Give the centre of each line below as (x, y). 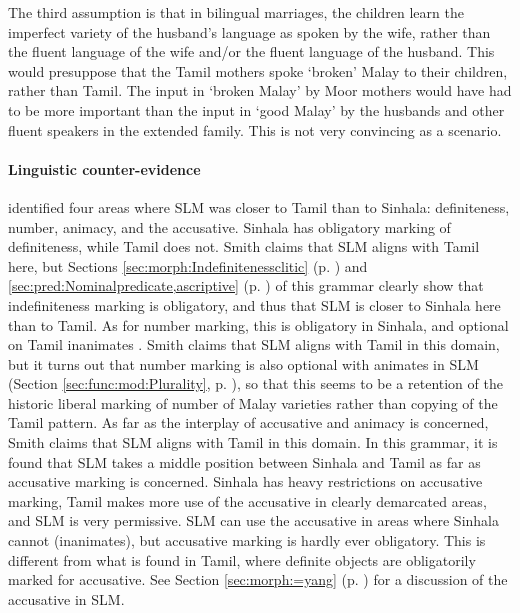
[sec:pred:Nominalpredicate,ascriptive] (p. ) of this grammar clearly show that (246, 285)
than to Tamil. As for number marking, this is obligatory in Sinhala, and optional (258, 324)
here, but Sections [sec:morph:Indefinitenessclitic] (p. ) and (188, 265)
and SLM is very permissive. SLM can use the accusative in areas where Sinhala (253, 520)
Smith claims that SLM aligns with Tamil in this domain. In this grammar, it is (253, 442)
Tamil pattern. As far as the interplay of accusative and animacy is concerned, (248, 422)
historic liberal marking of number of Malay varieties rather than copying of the (253, 402)
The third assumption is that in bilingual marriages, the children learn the (236, 12)
